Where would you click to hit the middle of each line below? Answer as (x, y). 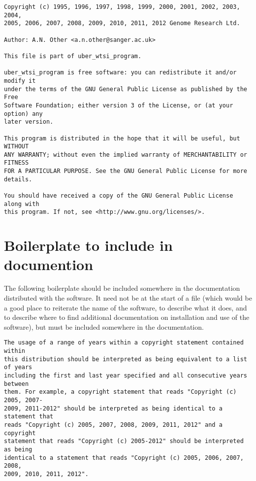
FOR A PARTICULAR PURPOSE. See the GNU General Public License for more (126, 171)
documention (49, 264)
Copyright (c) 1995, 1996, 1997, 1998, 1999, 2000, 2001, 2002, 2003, (122, 7)
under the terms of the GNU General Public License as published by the (126, 89)
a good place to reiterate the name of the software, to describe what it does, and (126, 307)
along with (22, 204)
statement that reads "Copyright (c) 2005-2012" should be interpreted (124, 441)
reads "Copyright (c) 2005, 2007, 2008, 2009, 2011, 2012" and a (113, 425)
